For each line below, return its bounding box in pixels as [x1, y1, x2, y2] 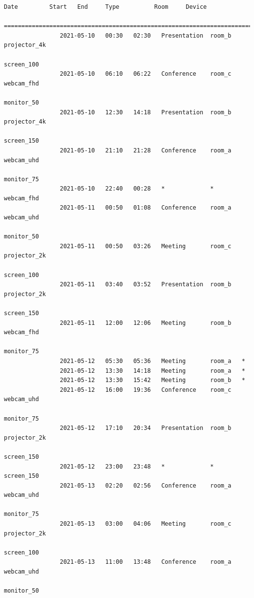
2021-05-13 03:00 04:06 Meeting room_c [60, 520, 232, 528]
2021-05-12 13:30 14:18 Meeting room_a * [60, 367, 245, 374]
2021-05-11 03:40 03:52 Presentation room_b [60, 281, 232, 288]
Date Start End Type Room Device [4, 3, 207, 10]
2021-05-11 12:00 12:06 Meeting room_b [60, 319, 232, 326]
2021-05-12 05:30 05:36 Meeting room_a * [60, 357, 245, 364]
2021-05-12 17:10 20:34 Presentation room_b [60, 425, 232, 432]
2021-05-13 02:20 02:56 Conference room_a [60, 482, 232, 489]
